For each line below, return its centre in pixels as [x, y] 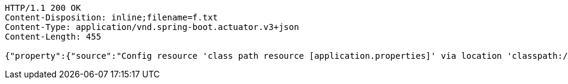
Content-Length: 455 [53, 37]
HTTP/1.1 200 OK [43, 8]
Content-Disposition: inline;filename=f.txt [112, 17]
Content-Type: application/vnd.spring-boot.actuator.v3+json [152, 27]
